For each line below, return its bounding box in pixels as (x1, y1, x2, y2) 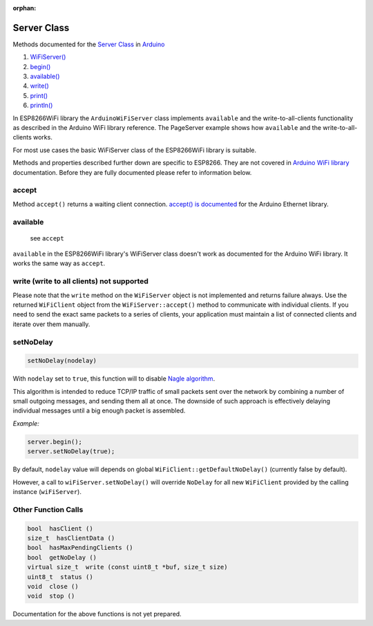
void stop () (27, 592, 75, 600)
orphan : (12, 4, 37, 12)
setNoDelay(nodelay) (27, 357, 97, 365)
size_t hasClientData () (27, 534, 115, 542)
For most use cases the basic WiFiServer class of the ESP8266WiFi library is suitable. (12, 146, 257, 154)
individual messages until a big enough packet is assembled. (12, 406, 186, 415)
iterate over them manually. (12, 320, 90, 328)
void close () (27, 582, 79, 590)
